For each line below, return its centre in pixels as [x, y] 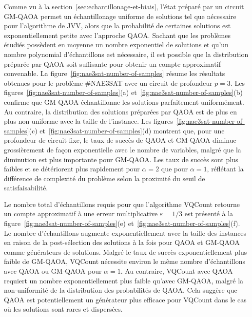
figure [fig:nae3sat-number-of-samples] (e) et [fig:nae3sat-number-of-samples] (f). [122, 223]
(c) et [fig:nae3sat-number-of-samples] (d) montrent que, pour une [127, 130]
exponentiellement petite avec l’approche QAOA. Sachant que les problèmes [117, 35]
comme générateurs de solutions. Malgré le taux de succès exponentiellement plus [126, 252]
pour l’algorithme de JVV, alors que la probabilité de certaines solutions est [117, 26]
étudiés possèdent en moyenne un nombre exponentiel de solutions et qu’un [116, 45]
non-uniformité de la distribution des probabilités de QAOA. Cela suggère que [121, 290]
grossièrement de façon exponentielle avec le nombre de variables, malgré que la [123, 149]
